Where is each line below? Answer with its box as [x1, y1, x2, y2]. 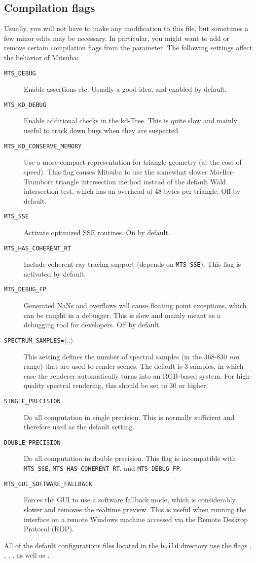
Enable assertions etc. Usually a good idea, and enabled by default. [24, 84, 227, 94]
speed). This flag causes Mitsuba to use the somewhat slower [24, 166, 208, 176]
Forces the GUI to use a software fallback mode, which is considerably [24, 494, 236, 505]
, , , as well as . [4, 550, 50, 560]
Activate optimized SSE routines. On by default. [24, 227, 170, 237]
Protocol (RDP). [24, 524, 74, 534]
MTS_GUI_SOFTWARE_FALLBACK [4, 480, 92, 488]
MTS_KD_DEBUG [4, 101, 46, 108]
